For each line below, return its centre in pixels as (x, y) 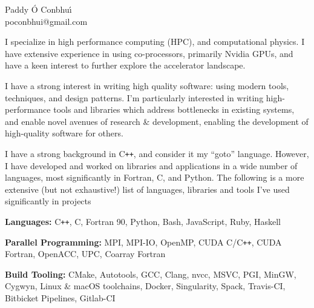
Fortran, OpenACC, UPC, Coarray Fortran (85, 254)
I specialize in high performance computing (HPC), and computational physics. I (155, 42)
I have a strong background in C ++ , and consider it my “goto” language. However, (157, 153)
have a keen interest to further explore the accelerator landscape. (125, 65)
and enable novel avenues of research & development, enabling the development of (157, 121)
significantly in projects (48, 201)
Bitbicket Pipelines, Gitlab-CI (60, 298)
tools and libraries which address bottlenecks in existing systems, (174, 109)
